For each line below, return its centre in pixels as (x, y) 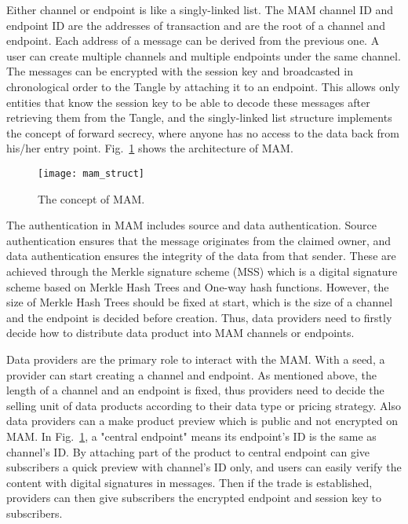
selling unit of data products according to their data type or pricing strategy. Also (204, 405)
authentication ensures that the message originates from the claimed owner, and (199, 240)
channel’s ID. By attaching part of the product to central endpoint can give (188, 451)
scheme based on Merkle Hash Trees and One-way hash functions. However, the (198, 286)
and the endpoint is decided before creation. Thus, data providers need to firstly (199, 317)
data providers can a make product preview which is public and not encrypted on (202, 421)
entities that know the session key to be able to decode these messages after (188, 102)
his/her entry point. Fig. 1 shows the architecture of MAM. (150, 148)
